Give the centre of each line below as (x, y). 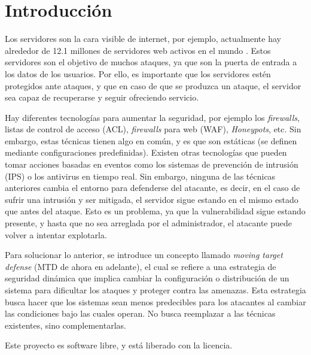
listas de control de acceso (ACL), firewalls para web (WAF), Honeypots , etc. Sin (153, 129)
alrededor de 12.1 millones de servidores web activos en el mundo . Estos (138, 50)
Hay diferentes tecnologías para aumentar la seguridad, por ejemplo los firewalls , (153, 117)
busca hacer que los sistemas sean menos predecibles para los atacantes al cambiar (155, 301)
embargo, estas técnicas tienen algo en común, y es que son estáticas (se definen (151, 140)
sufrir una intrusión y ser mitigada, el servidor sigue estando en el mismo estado (152, 199)
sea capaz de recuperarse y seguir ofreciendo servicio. (102, 97)
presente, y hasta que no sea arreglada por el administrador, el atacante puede (149, 223)
